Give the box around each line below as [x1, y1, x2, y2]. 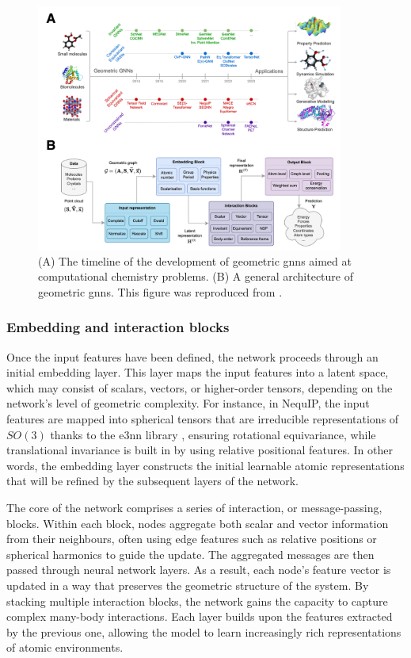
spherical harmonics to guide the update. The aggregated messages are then [6, 545, 375, 562]
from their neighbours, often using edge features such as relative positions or [6, 530, 377, 547]
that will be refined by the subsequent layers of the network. [6, 472, 299, 489]
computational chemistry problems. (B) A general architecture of [38, 268, 353, 285]
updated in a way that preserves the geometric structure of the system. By [6, 576, 369, 593]
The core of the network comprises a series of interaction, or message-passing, [6, 499, 382, 515]
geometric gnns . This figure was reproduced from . [38, 283, 283, 300]
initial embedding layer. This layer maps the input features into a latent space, [6, 364, 389, 381]
